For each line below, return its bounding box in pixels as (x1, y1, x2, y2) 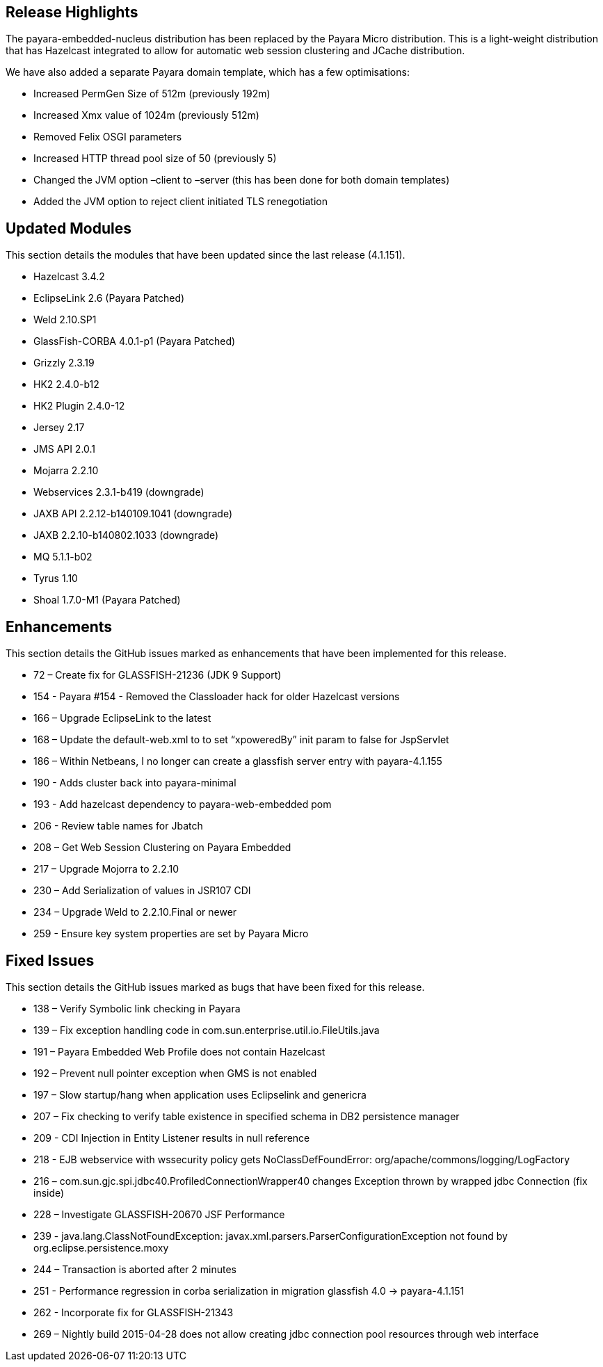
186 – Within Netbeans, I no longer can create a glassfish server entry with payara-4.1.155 (33, 755, 442, 768)
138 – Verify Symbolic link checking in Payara (33, 1002, 241, 1014)
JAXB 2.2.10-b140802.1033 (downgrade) (33, 529, 218, 542)
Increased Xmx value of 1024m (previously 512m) (33, 109, 259, 122)
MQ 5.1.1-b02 (33, 551, 93, 563)
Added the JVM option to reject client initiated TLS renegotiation (33, 195, 328, 208)
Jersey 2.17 (33, 421, 85, 434)
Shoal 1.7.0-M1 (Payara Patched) (33, 594, 181, 606)
